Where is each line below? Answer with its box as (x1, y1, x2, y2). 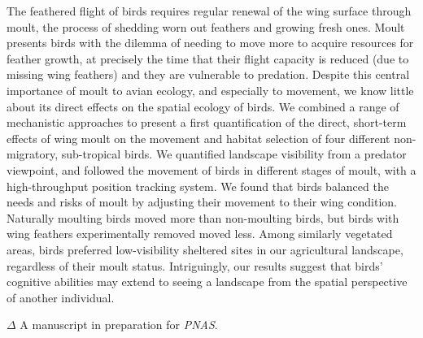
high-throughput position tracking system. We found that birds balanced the (7, 177, 389, 194)
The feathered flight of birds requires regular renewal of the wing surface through (7, 2, 412, 19)
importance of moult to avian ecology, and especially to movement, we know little (7, 81, 414, 98)
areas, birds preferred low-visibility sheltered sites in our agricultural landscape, (7, 240, 403, 258)
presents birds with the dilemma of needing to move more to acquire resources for (7, 34, 414, 51)
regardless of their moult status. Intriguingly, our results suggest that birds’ (7, 257, 383, 274)
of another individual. (7, 288, 115, 305)
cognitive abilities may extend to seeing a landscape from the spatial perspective (7, 273, 408, 290)
